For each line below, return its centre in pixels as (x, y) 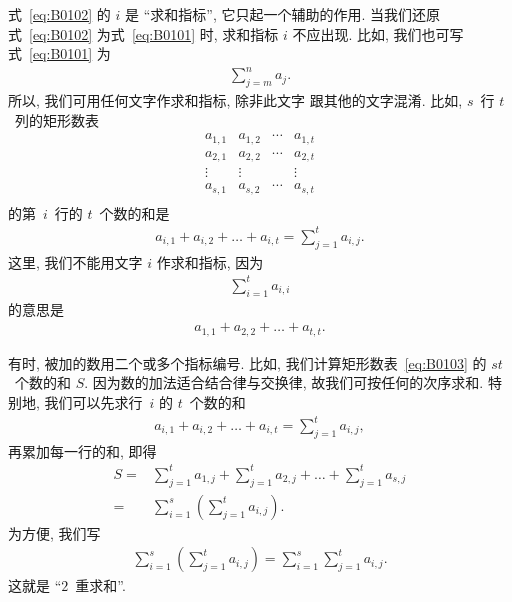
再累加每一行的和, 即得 (82, 450)
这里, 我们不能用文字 (75, 261)
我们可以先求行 (93, 401)
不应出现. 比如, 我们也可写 (378, 33)
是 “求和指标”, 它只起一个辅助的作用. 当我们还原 (283, 14)
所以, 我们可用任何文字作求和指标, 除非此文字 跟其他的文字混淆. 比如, (235, 100)
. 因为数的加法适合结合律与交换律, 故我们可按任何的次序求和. (284, 382)
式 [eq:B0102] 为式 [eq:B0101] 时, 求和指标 (143, 33)
